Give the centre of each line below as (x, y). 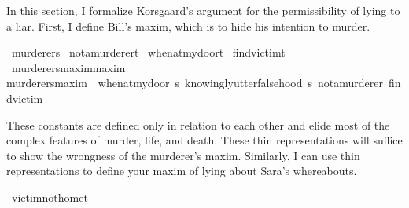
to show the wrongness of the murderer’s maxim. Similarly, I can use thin (183, 155)
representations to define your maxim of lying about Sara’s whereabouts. (182, 171)
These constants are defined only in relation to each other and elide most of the (198, 124)
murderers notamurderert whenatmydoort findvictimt (148, 52)
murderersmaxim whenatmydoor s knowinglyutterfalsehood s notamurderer (195, 83)
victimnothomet (50, 197)
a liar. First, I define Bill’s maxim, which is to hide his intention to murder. (188, 26)
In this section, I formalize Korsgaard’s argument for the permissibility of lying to (203, 10)
